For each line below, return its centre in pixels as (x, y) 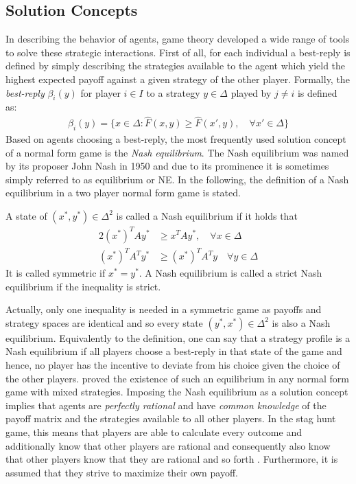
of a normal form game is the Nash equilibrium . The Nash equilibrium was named (177, 152)
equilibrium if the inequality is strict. (83, 286)
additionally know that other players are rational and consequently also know (168, 445)
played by (251, 92)
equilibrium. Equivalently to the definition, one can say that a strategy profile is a (178, 337)
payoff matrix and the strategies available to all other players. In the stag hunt (171, 418)
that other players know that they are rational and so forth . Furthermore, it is (172, 459)
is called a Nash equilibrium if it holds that (207, 215)
